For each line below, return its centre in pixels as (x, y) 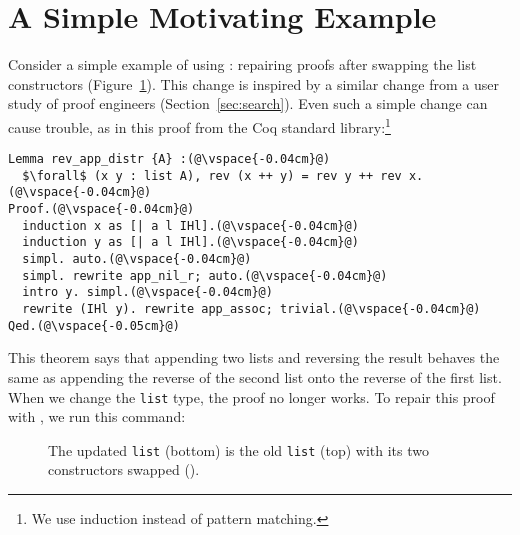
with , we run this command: (97, 416)
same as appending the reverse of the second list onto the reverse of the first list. (255, 376)
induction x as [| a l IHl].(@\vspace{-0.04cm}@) (190, 225)
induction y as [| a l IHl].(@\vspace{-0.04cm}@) (190, 242)
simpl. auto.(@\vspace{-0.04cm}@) (137, 259)
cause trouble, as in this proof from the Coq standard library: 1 (199, 125)
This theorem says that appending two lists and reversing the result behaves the (254, 357)
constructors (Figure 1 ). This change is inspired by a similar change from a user (253, 83)
